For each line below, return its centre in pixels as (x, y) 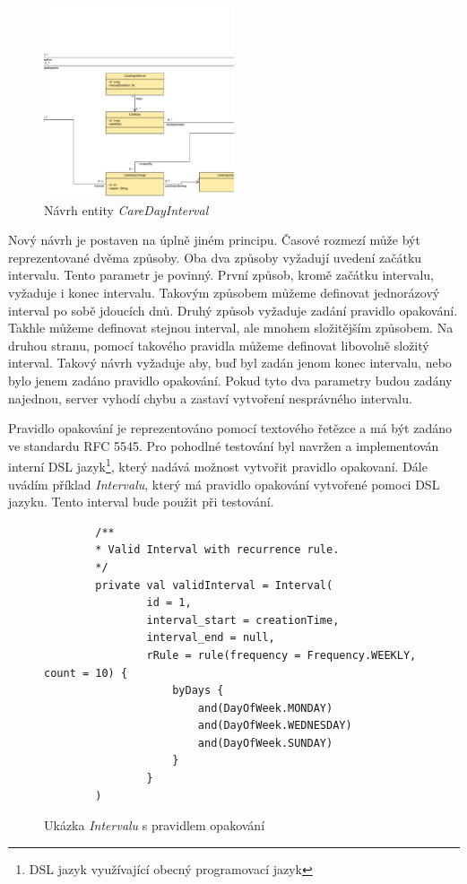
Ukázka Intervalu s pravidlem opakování (155, 825)
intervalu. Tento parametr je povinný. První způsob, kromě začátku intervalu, (221, 275)
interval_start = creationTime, (243, 620)
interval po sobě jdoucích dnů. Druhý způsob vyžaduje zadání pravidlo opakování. (233, 310)
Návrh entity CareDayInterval (126, 209)
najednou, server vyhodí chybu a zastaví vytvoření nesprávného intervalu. (210, 398)
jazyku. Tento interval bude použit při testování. (141, 502)
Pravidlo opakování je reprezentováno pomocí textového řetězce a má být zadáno (230, 428)
